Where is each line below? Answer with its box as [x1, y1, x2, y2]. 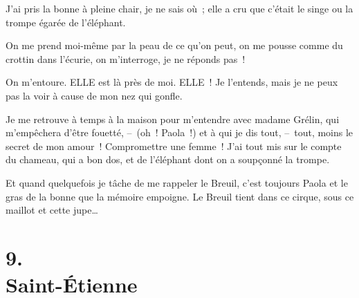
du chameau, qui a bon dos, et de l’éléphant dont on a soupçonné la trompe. [6, 152, 330, 167]
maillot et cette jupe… [6, 203, 98, 217]
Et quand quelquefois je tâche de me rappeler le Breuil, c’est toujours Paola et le [6, 175, 348, 189]
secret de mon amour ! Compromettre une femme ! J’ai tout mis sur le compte [6, 138, 342, 153]
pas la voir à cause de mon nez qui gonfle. [6, 88, 183, 102]
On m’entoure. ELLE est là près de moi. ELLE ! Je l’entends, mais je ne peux [6, 75, 338, 89]
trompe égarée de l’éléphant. [6, 15, 126, 29]
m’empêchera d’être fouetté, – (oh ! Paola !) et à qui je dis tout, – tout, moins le [6, 125, 353, 140]
